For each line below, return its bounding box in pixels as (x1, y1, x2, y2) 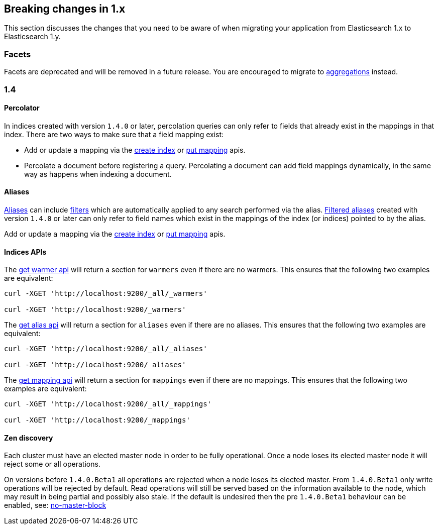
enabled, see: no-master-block (4, 501, 106, 510)
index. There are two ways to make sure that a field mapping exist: (4, 130, 224, 139)
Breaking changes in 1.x (4, 3, 126, 15)
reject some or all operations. (4, 460, 100, 469)
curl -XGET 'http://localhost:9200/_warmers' (4, 305, 186, 314)
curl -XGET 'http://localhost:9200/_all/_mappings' (4, 400, 212, 408)
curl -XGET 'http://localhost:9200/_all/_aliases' (4, 345, 207, 353)
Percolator (4, 103, 40, 113)
